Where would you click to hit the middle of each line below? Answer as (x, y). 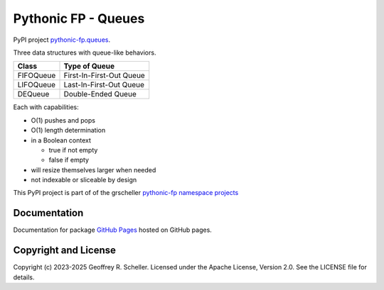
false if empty (69, 160)
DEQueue (33, 94)
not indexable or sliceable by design (84, 180)
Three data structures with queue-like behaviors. (85, 52)
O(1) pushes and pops (63, 120)
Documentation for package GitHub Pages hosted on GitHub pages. (113, 230)
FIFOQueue (37, 76)
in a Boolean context (61, 140)
